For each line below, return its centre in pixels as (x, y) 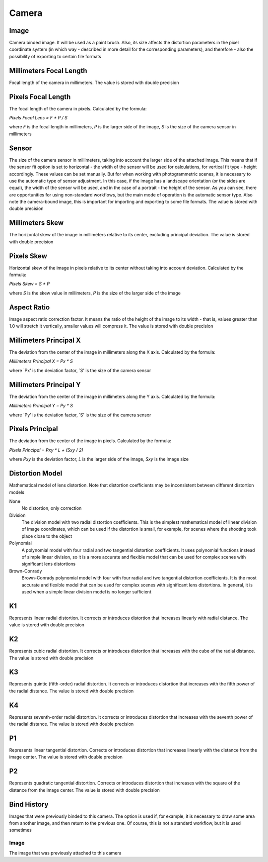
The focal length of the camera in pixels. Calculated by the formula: (78, 108)
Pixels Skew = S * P (30, 284)
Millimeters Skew (36, 223)
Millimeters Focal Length (48, 70)
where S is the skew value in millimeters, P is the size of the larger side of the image (95, 293)
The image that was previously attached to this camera (65, 853)
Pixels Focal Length (40, 97)
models (17, 492)
